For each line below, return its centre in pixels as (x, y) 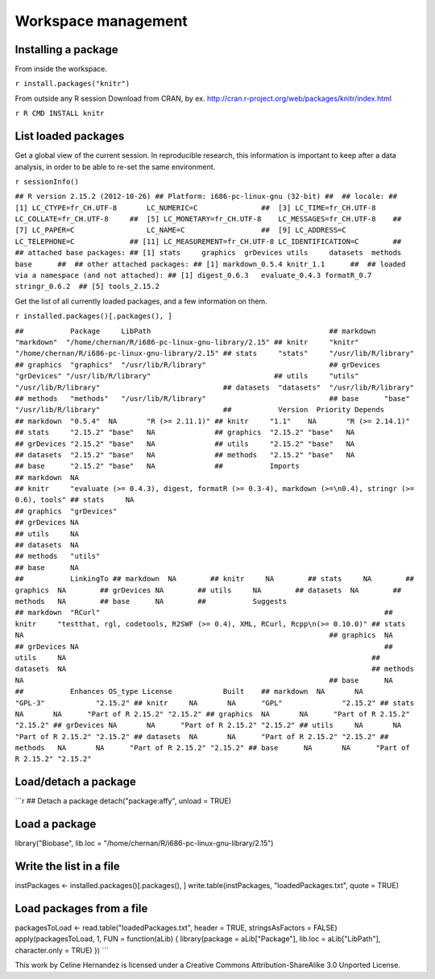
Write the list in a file (67, 867)
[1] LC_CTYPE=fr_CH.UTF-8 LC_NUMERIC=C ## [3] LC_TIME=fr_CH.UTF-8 (195, 208)
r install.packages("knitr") (72, 84)
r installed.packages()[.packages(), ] (93, 316)
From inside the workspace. (61, 69)
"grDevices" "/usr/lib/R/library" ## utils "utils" (187, 376)
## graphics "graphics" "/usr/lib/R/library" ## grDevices (197, 365)
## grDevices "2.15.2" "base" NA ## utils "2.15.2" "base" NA (185, 444)
